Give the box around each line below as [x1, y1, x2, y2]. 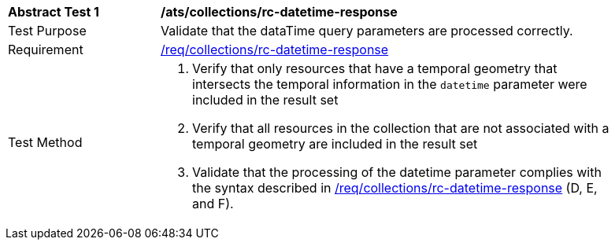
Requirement [8, 42, 83, 57]
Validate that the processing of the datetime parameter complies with [192, 164, 602, 180]
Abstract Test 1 [8, 4, 99, 20]
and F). [192, 196, 234, 211]
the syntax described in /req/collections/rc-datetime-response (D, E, [192, 180, 598, 196]
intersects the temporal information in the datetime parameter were [192, 76, 587, 92]
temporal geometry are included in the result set [192, 136, 478, 152]
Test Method [8, 134, 83, 150]
